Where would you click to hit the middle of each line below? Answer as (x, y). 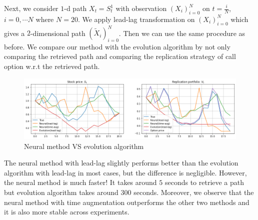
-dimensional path (58, 33)
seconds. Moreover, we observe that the (194, 192)
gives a (14, 33)
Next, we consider (31, 8)
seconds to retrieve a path (204, 182)
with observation (141, 8)
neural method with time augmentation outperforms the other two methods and (127, 202)
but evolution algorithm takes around (61, 192)
